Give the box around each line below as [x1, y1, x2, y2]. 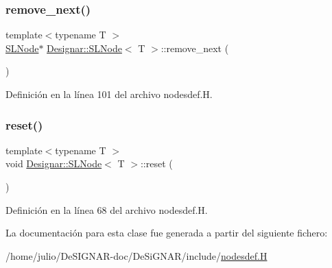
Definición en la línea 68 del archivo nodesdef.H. [5, 202, 208, 217]
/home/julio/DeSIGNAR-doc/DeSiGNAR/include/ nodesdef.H [5, 248, 268, 263]
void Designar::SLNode [5, 156, 102, 171]
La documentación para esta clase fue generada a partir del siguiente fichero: [5, 226, 328, 240]
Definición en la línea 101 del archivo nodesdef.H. [5, 87, 213, 101]
